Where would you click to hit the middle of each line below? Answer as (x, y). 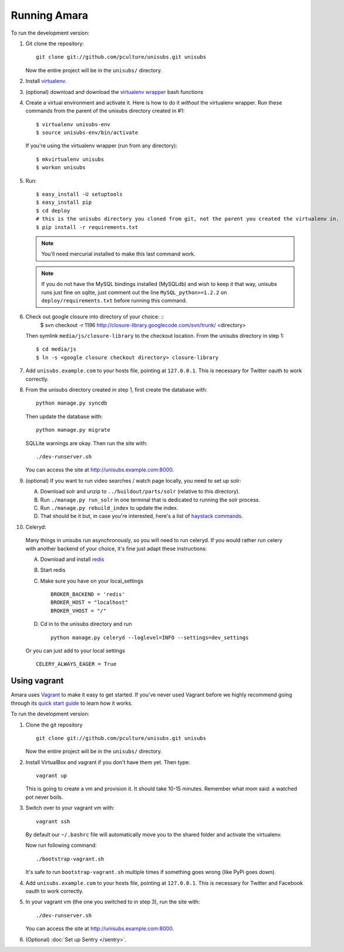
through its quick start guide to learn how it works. (72, 703)
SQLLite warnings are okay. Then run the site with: (87, 443)
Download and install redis (72, 559)
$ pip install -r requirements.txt (87, 227)
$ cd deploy (53, 211)
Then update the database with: (64, 416)
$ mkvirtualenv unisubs (70, 159)
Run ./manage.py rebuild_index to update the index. (109, 507)
